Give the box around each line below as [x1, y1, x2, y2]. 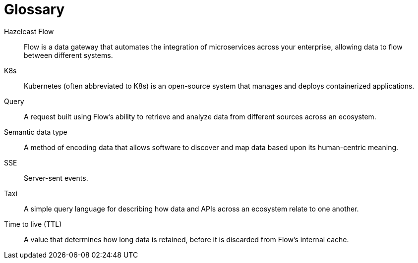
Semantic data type [4, 127, 67, 136]
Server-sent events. [24, 173, 88, 182]
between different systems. [24, 51, 113, 59]
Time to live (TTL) [4, 219, 62, 228]
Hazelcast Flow [4, 27, 54, 36]
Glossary [4, 1, 65, 18]
